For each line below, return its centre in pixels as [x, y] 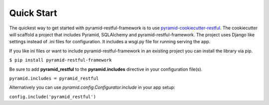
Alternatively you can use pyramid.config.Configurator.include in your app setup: [92, 88]
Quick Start [33, 13]
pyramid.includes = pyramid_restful [54, 78]
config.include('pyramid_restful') [53, 97]
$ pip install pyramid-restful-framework [61, 60]
